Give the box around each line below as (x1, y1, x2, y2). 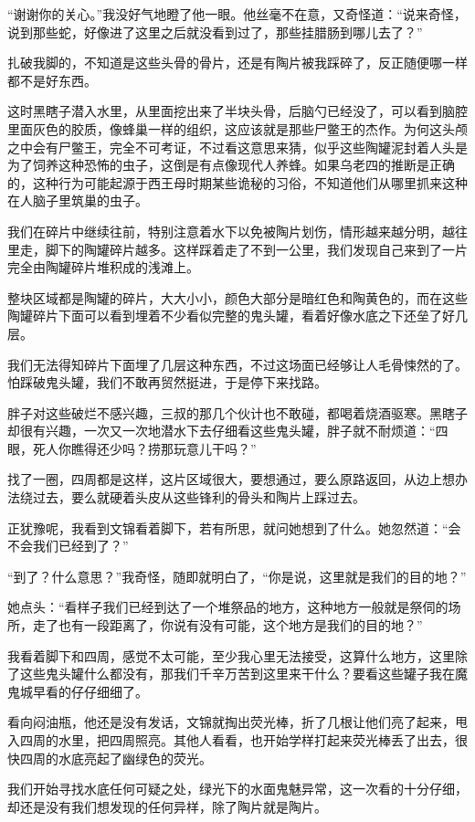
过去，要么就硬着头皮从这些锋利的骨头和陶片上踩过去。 (32, 488, 365, 507)
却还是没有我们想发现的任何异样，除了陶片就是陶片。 (7, 796, 327, 816)
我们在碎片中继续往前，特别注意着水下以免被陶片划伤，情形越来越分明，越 (7, 221, 455, 240)
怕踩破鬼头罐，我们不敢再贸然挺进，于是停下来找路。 (7, 373, 327, 392)
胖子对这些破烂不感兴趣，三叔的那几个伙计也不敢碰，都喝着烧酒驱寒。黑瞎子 (7, 403, 468, 422)
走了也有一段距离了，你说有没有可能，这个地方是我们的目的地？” (32, 616, 423, 635)
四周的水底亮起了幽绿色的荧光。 (19, 748, 212, 767)
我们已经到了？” (32, 536, 129, 555)
